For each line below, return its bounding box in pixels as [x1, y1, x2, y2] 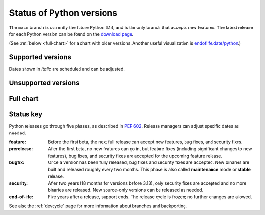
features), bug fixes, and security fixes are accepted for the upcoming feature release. [48, 153, 223, 159]
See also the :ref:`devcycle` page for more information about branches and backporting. [9, 203, 187, 209]
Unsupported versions [9, 79, 79, 87]
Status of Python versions [9, 7, 118, 18]
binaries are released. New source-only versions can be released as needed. [48, 187, 204, 193]
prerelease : [9, 146, 33, 152]
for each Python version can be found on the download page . [9, 31, 133, 37]
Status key [9, 110, 43, 119]
